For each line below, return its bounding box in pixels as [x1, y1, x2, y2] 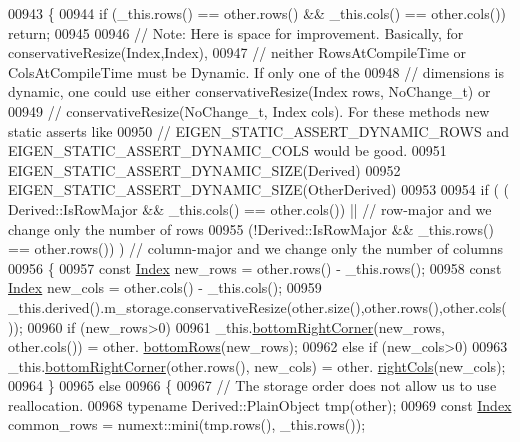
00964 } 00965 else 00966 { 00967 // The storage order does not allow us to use [8, 375, 497, 396]
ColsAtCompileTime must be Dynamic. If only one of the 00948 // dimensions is [8, 61, 504, 82]
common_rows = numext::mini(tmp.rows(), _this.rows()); [8, 414, 366, 435]
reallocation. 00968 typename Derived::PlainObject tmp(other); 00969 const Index [8, 394, 512, 415]
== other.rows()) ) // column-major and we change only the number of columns [8, 238, 503, 259]
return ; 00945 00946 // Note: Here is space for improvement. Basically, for [8, 22, 464, 43]
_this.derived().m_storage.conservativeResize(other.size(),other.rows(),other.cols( [8, 296, 507, 317]
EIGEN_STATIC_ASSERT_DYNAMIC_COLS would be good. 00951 [8, 140, 447, 161]
